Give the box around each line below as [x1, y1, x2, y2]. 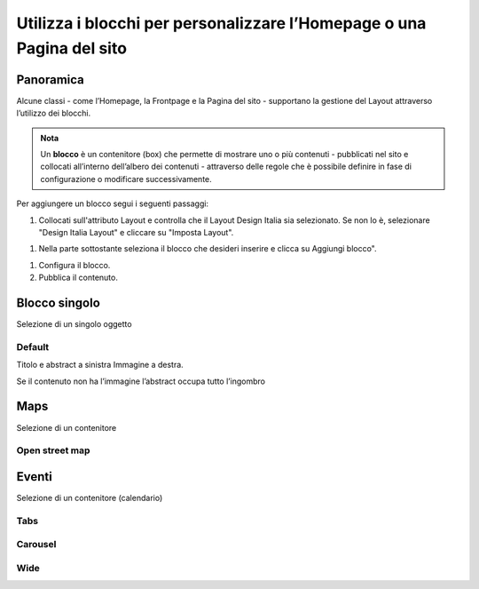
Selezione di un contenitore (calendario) [16, 492, 163, 503]
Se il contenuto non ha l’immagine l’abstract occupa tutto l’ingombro [16, 376, 266, 386]
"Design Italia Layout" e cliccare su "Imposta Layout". [38, 227, 234, 237]
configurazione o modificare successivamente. [40, 173, 212, 184]
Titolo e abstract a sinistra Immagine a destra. [16, 360, 184, 370]
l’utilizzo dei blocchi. [16, 107, 91, 119]
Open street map [16, 444, 90, 457]
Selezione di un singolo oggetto [16, 319, 132, 330]
